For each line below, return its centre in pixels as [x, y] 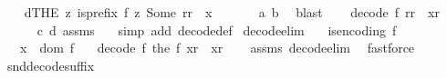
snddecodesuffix [51, 65]
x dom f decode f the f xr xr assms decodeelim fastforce [217, 48]
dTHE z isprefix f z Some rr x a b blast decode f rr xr [232, 12]
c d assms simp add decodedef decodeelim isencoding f [217, 29]
